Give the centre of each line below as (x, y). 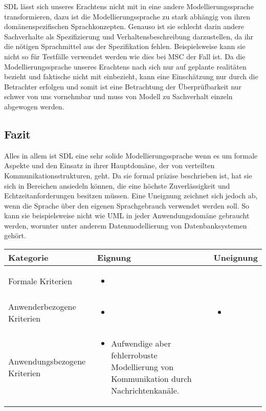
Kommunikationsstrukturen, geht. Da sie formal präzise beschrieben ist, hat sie (128, 175)
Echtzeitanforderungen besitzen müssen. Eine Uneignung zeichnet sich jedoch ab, (131, 196)
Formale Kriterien (40, 281)
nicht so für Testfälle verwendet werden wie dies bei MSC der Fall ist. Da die (125, 56)
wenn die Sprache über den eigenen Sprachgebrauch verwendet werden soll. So (127, 205)
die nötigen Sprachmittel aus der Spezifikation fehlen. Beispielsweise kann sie (125, 46)
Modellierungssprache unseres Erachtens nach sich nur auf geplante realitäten (125, 66)
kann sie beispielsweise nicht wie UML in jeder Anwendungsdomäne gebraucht (127, 215)
